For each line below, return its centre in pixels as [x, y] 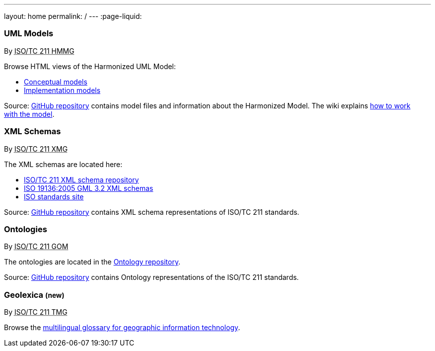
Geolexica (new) [34, 295]
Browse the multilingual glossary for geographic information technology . [122, 327]
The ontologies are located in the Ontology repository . [92, 262]
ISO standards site [54, 196]
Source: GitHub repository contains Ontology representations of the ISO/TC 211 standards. [151, 277]
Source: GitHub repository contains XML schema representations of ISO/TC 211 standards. [152, 212]
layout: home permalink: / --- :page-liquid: [73, 16]
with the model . [29, 114]
